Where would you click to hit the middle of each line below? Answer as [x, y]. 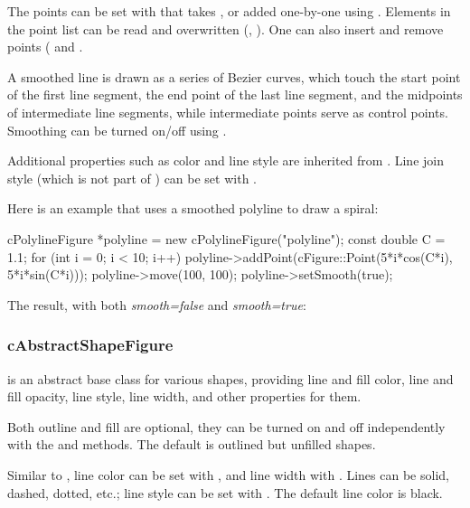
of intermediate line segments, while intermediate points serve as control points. [228, 112]
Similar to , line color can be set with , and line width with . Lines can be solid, [228, 474]
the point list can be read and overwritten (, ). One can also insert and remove [226, 28]
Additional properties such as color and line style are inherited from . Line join [226, 160]
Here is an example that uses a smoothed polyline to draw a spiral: [193, 208]
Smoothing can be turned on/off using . [117, 130]
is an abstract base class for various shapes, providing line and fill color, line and [230, 378]
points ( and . [45, 47]
